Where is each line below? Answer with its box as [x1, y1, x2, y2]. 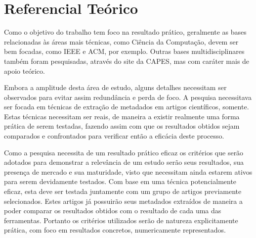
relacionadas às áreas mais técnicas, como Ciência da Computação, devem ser [4, 36, 239, 47]
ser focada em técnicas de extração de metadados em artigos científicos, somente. [4, 101, 249, 112]
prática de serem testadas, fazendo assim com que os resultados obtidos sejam [4, 121, 240, 131]
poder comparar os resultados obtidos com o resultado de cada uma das [4, 205, 221, 216]
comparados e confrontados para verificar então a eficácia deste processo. [4, 131, 224, 141]
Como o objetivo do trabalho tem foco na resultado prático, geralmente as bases [4, 27, 247, 37]
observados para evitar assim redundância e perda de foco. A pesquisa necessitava [4, 92, 252, 102]
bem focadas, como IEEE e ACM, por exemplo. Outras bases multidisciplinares [4, 46, 245, 56]
